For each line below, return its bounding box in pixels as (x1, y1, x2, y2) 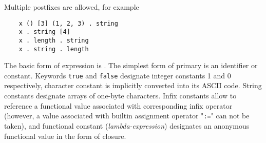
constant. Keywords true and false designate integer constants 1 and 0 (4, 70, 231, 80)
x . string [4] (18, 28, 70, 36)
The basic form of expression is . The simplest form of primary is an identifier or (4, 60, 258, 71)
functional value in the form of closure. (4, 130, 126, 141)
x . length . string (18, 36, 89, 44)
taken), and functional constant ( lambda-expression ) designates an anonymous (4, 120, 250, 131)
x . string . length (18, 45, 89, 53)
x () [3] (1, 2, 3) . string (18, 19, 118, 27)
